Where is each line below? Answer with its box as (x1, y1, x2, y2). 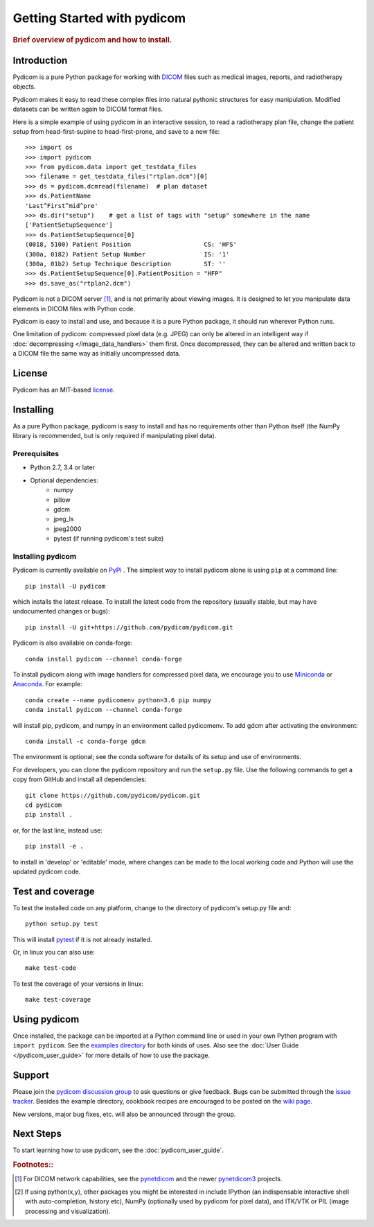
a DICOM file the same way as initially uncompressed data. (12, 349, 181, 358)
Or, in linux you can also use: (12, 948, 95, 956)
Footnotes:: (12, 1160, 54, 1169)
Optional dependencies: (30, 476, 98, 485)
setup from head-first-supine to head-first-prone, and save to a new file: (12, 127, 220, 135)
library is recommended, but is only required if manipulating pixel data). (12, 432, 217, 440)
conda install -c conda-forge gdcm (25, 738, 146, 745)
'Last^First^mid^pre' (25, 202, 98, 209)
